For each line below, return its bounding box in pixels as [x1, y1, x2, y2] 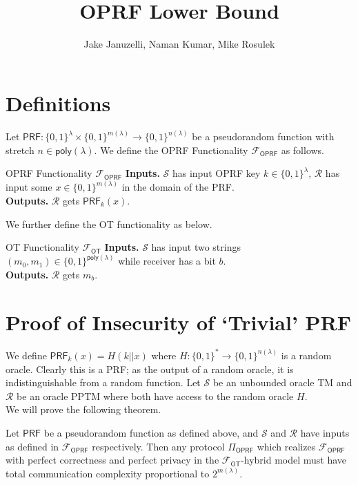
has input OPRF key [172, 166, 261, 180]
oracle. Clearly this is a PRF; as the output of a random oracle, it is [6, 361, 294, 376]
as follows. [281, 142, 325, 157]
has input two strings [151, 240, 241, 254]
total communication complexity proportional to [6, 466, 210, 480]
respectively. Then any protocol [92, 439, 225, 453]
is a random [281, 348, 332, 362]
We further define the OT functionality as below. [6, 216, 212, 231]
